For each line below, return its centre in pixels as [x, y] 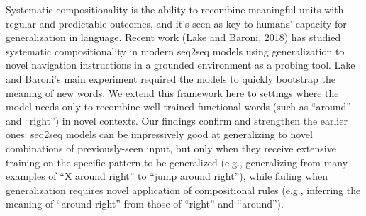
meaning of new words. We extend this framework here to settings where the [172, 92]
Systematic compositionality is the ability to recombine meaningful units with [175, 9]
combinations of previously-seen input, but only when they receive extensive [171, 148]
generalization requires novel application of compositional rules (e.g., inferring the [183, 189]
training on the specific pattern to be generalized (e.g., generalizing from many [177, 162]
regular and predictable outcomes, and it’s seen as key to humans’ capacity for [176, 23]
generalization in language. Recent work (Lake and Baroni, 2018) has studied [173, 37]
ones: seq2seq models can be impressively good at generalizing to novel [159, 134]
